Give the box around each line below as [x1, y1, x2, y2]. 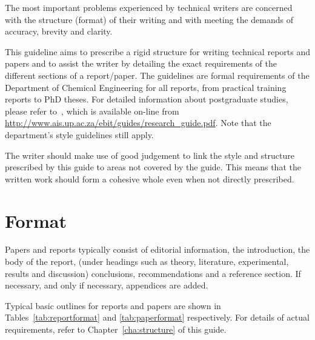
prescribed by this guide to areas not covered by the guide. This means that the [5, 161, 301, 173]
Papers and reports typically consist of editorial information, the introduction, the [5, 243, 310, 256]
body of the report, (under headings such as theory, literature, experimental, [5, 255, 289, 268]
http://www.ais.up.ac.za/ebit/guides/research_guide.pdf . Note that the [5, 116, 271, 129]
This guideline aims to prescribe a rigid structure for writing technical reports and [5, 45, 310, 58]
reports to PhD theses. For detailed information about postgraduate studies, [5, 93, 288, 105]
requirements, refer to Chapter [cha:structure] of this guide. [5, 323, 227, 335]
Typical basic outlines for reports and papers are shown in [5, 299, 221, 312]
